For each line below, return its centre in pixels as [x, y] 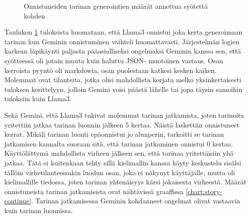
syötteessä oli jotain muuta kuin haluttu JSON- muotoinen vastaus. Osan [114, 60]
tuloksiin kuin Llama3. [38, 99]
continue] [18, 201]
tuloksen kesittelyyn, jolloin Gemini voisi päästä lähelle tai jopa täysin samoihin [124, 89]
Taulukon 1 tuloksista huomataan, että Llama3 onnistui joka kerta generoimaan [124, 32]
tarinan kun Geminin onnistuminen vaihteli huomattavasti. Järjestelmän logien [122, 41]
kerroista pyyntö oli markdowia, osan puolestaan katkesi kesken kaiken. [111, 70]
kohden [35, 15]
